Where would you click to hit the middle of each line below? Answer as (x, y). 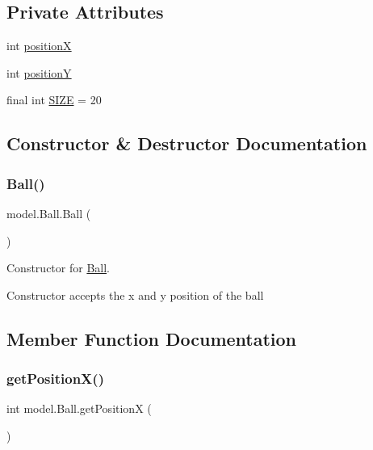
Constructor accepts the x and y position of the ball (135, 294)
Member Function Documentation (152, 338)
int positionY (39, 72)
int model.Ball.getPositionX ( (79, 408)
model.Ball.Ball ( (49, 213)
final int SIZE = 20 (54, 100)
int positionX (39, 46)
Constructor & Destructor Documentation (187, 143)
